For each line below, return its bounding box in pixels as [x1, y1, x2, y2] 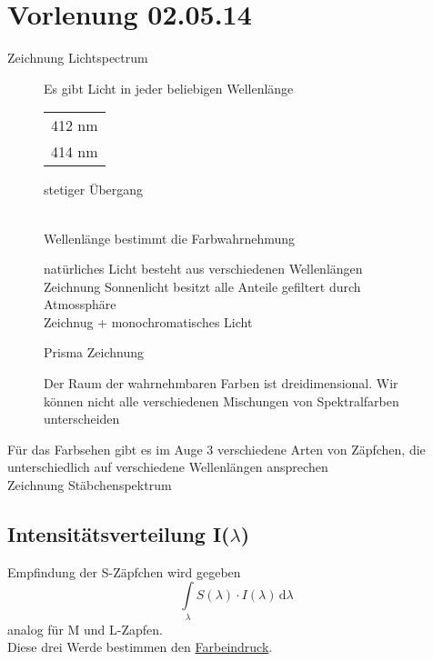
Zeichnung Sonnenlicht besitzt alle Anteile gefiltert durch [44, 276, 361, 295]
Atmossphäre [44, 295, 116, 314]
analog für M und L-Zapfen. [7, 619, 163, 638]
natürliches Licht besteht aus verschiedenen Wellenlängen [44, 259, 363, 278]
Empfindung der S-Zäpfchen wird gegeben [7, 562, 241, 581]
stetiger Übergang [44, 180, 144, 199]
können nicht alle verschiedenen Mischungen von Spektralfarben [44, 391, 399, 410]
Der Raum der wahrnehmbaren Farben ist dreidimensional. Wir [44, 374, 398, 393]
